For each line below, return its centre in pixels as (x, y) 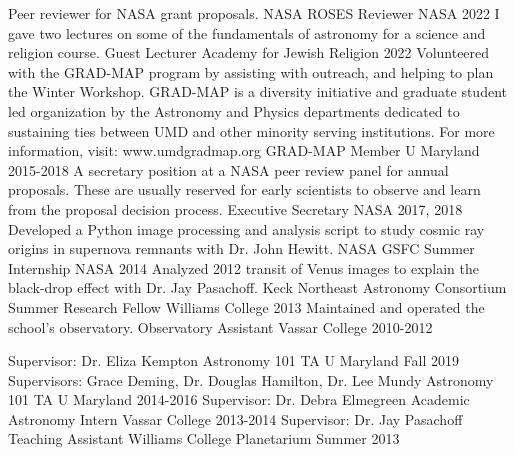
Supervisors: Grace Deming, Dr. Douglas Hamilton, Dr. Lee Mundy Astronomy (251, 379)
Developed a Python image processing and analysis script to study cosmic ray (246, 228)
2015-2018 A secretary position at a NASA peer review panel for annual (228, 169)
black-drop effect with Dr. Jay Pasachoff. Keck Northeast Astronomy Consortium (257, 287)
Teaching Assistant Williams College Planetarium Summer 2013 (204, 438)
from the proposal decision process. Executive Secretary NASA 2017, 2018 (235, 208)
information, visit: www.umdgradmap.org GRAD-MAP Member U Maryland (244, 150)
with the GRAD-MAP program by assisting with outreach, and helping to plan (251, 71)
